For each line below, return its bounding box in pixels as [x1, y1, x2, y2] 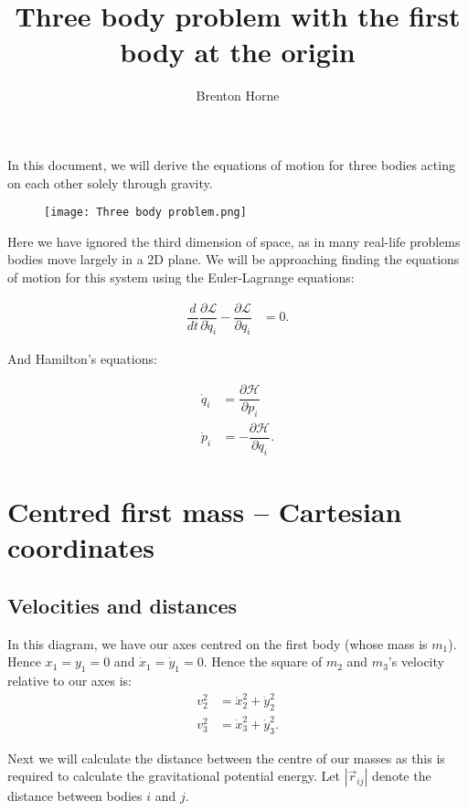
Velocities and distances [7, 591, 238, 619]
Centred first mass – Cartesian [7, 492, 402, 529]
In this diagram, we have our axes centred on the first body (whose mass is [7, 634, 428, 653]
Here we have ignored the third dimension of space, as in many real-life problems [7, 231, 461, 251]
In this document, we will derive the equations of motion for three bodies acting [7, 155, 455, 174]
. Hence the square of [203, 652, 323, 671]
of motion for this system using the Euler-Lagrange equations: [7, 267, 355, 286]
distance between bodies [7, 786, 143, 806]
